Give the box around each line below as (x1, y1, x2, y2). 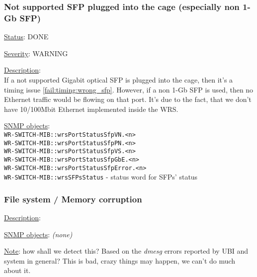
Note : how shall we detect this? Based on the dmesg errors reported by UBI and (4, 246, 249, 256)
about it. (4, 265, 31, 276)
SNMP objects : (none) (4, 229, 73, 239)
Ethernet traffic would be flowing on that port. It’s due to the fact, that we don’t (4, 94, 252, 104)
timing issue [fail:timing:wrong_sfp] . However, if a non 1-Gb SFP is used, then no (4, 84, 254, 94)
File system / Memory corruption (4, 192, 142, 205)
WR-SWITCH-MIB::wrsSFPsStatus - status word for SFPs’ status (4, 172, 198, 182)
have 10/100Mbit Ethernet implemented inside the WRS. (4, 103, 178, 114)
